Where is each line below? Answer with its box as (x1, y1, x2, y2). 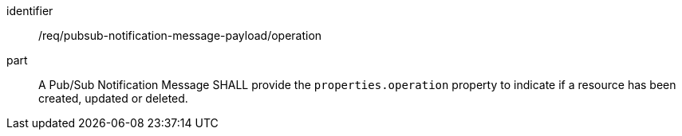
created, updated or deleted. (38, 91, 188, 105)
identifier (6, 4, 53, 17)
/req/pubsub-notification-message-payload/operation (38, 29, 322, 42)
